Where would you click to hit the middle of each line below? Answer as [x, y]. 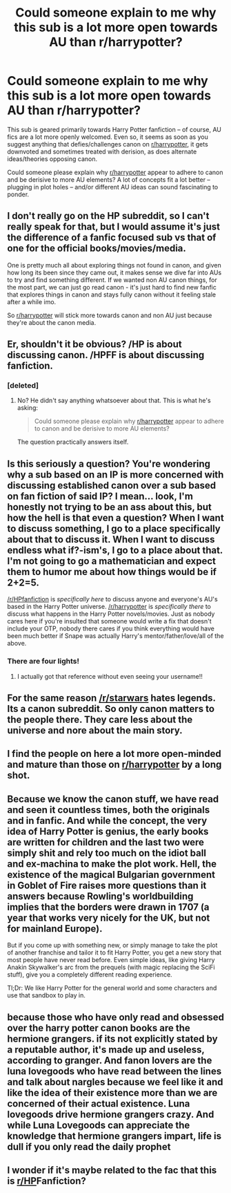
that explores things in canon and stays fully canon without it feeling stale [111, 294]
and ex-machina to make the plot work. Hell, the [112, 864]
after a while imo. [32, 301]
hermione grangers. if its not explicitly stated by [113, 1039]
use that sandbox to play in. [47, 995]
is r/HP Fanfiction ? [47, 1181]
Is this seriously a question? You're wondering [109, 463]
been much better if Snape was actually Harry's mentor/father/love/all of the [115, 636]
